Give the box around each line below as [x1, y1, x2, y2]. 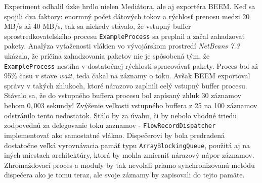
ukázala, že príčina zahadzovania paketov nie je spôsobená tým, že [4, 51, 210, 61]
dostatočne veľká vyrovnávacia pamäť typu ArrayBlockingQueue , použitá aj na [4, 140, 250, 150]
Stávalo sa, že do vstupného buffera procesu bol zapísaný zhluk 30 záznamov [4, 90, 241, 101]
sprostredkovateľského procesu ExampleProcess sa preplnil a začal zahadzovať [4, 30, 245, 41]
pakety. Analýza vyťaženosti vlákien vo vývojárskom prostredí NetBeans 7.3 [4, 40, 240, 51]
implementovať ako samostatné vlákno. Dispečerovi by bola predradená [4, 129, 225, 140]
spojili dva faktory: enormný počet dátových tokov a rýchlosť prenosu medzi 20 [4, 11, 250, 21]
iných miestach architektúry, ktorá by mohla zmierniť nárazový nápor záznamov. [4, 150, 254, 160]
